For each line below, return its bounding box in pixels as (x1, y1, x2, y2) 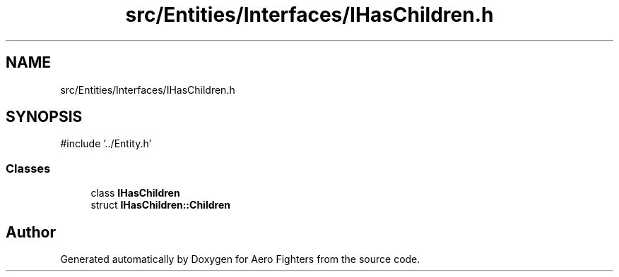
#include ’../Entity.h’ (60, 137, 152, 150)
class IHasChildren (90, 187, 180, 199)
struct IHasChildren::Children (90, 199, 230, 211)
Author (6, 223, 56, 241)
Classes (6, 161, 51, 176)
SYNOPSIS (6, 108, 83, 126)
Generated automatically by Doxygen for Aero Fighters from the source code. (60, 253, 420, 266)
